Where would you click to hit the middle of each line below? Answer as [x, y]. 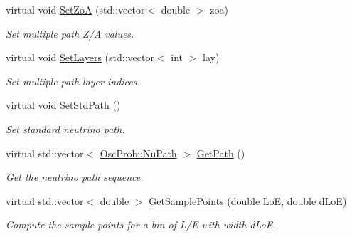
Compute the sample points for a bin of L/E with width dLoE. [141, 225]
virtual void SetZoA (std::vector [75, 9]
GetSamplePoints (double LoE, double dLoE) [248, 200]
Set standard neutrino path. [65, 128]
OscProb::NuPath [138, 153]
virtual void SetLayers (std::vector [80, 57]
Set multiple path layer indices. [73, 81]
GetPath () [221, 153]
